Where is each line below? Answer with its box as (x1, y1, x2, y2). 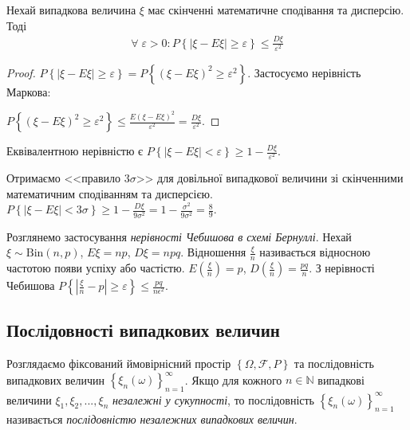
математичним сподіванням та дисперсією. (6, 185, 213, 201)
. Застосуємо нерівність (247, 64, 361, 80)
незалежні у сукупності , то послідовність (112, 391, 314, 408)
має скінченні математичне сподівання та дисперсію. (148, 2, 404, 18)
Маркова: (6, 83, 51, 100)
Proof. (6, 64, 36, 80)
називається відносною (259, 244, 371, 260)
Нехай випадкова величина (6, 2, 136, 18)
